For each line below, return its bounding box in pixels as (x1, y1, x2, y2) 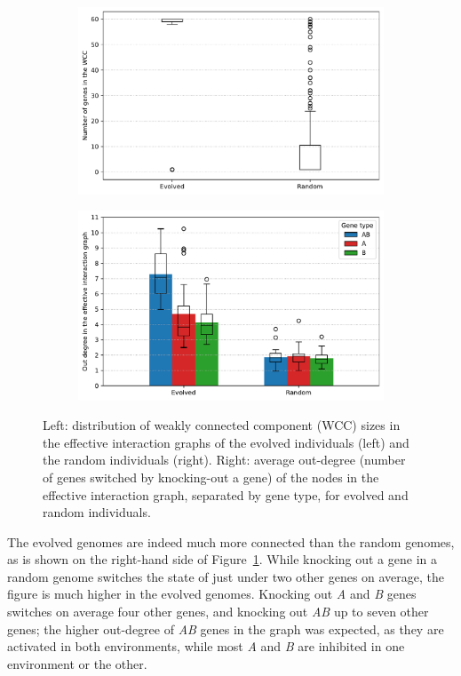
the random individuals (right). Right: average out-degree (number (43, 450, 406, 469)
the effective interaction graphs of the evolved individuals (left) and (43, 433, 409, 451)
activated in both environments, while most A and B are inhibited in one (7, 637, 405, 656)
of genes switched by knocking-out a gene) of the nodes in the (43, 467, 379, 486)
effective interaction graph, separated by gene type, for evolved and (43, 485, 409, 504)
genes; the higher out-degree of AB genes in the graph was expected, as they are (7, 619, 444, 638)
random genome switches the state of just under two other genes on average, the (7, 567, 445, 585)
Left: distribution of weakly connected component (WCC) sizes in (43, 416, 401, 434)
